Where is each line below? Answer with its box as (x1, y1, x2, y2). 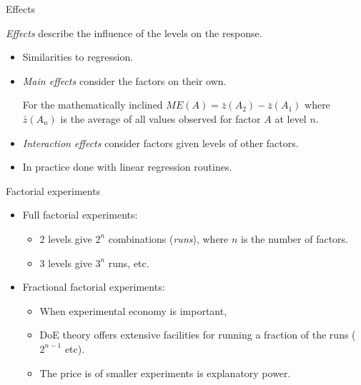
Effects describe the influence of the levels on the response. (6, 25, 262, 40)
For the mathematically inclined (22, 97, 163, 112)
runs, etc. (108, 255, 149, 270)
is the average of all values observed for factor (60, 111, 261, 126)
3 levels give (39, 255, 92, 270)
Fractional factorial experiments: (22, 279, 165, 294)
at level (275, 111, 307, 126)
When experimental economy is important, (39, 303, 227, 318)
